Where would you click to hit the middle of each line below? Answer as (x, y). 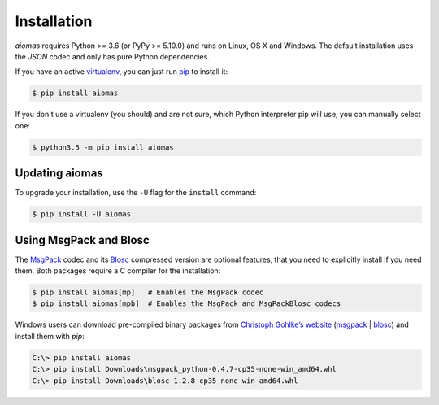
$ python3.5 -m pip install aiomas (103, 147)
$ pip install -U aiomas (82, 214)
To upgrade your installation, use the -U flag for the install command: (136, 193)
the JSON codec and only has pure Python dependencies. (113, 56)
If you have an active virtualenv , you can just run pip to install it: (121, 72)
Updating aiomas (59, 174)
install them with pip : (50, 336)
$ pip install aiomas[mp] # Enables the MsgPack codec (148, 292)
